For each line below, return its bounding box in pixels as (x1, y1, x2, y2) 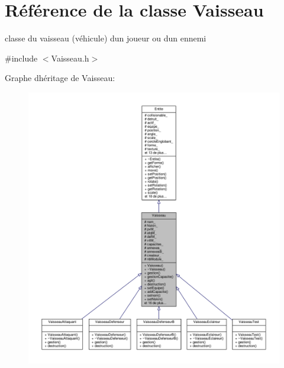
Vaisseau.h (51, 51, 89, 64)
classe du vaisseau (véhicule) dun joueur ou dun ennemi (5, 32, 206, 44)
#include (5, 51, 38, 64)
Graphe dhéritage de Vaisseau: (5, 72, 115, 84)
